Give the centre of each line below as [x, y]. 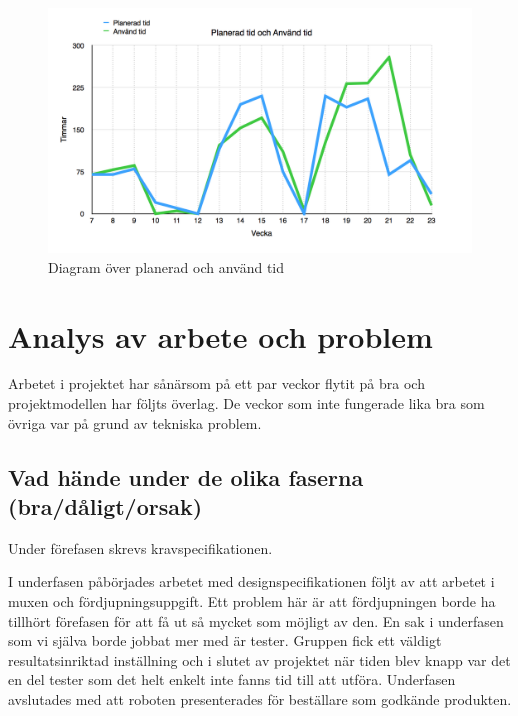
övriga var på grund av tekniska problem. [135, 422]
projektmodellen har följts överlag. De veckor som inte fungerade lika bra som [246, 403]
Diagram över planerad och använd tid [166, 266]
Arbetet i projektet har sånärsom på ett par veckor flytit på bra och [216, 383]
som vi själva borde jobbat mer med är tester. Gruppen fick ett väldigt [225, 640]
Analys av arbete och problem [220, 335]
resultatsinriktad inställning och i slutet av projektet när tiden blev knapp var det [259, 659]
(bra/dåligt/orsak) [105, 506]
